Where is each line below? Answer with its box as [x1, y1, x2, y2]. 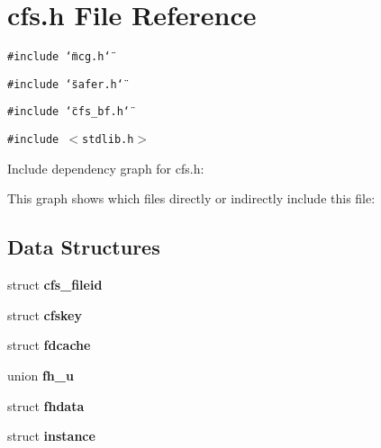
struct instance [7, 426, 95, 445]
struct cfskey [7, 305, 82, 324]
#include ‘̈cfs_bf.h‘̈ [7, 105, 131, 119]
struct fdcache [7, 336, 91, 354]
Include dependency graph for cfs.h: [7, 158, 204, 177]
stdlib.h [82, 133, 134, 147]
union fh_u [7, 365, 74, 384]
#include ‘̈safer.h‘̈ [7, 77, 123, 91]
